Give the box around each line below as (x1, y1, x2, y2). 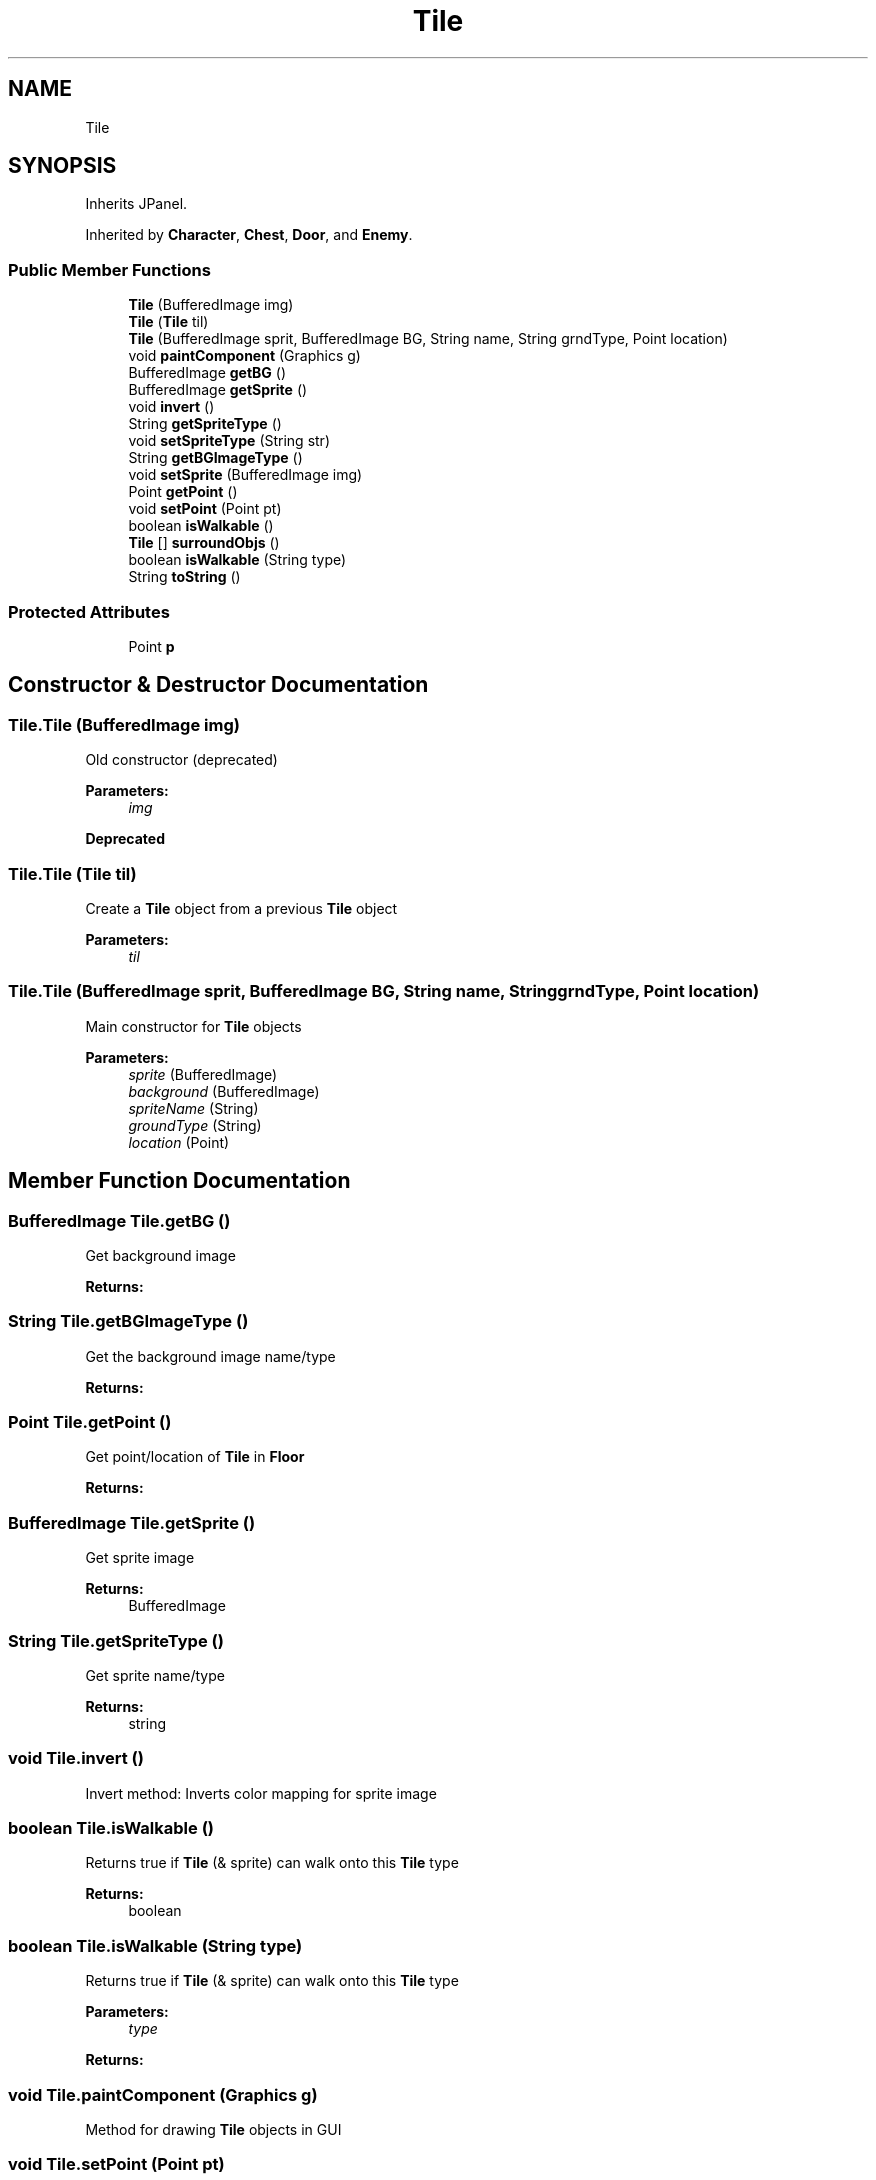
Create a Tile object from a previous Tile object (85, 899, 398, 917)
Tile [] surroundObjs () (128, 534, 280, 552)
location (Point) (128, 1133, 230, 1151)
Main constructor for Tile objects (85, 1017, 302, 1035)
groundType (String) (128, 1116, 262, 1134)
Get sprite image (85, 1549, 195, 1567)
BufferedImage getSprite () (128, 381, 308, 399)
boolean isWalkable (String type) (128, 551, 347, 569)
